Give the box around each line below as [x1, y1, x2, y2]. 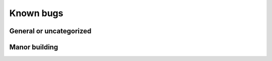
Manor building [9, 43, 58, 51]
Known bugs [9, 8, 63, 19]
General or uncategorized [9, 27, 92, 35]
